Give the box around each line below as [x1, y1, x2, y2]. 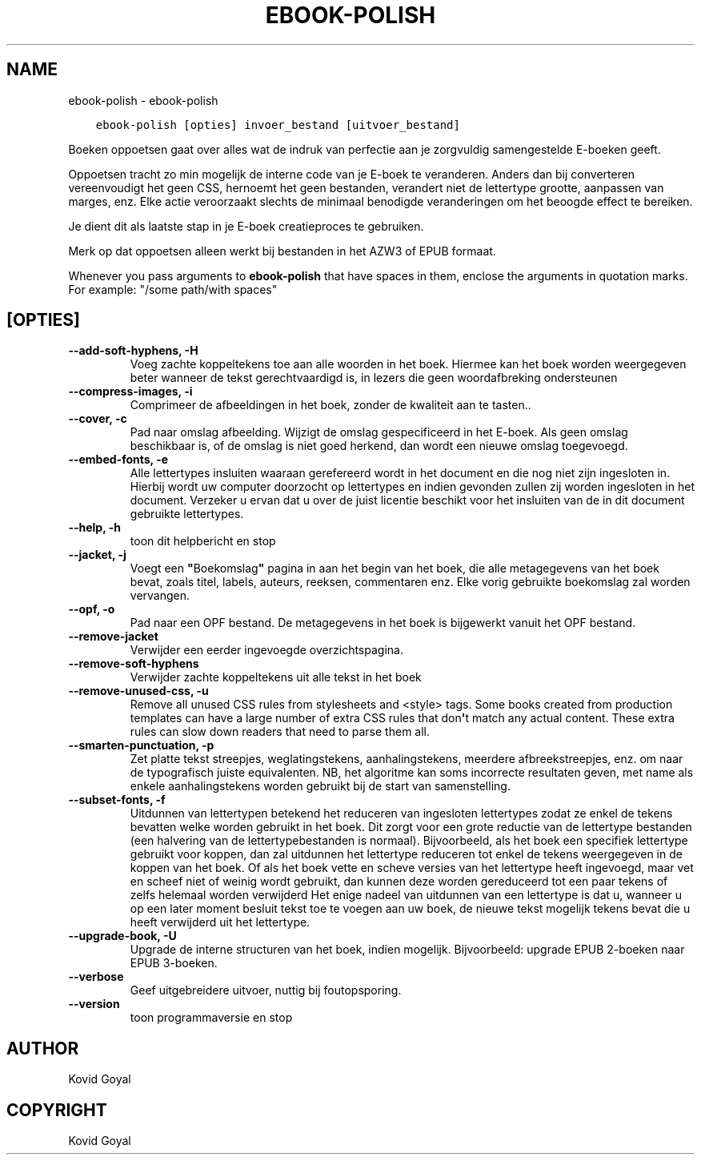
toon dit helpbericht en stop [130, 534, 276, 548]
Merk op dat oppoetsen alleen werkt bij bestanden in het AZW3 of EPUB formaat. [68, 243, 496, 258]
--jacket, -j [68, 548, 126, 562]
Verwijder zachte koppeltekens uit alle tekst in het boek [130, 670, 422, 685]
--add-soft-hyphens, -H [68, 343, 198, 358]
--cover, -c [68, 412, 127, 426]
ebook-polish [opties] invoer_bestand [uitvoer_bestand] [95, 118, 460, 131]
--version [68, 997, 120, 1011]
